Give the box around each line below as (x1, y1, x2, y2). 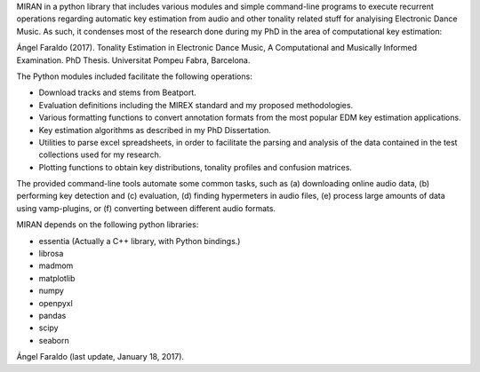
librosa (38, 249, 64, 259)
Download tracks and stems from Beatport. (38, 87, 197, 98)
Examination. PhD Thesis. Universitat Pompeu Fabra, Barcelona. (16, 54, 251, 66)
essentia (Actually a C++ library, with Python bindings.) (38, 235, 241, 246)
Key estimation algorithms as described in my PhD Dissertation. (38, 124, 271, 135)
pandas (38, 310, 67, 321)
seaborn (38, 335, 70, 345)
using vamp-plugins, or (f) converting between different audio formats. (16, 202, 276, 213)
